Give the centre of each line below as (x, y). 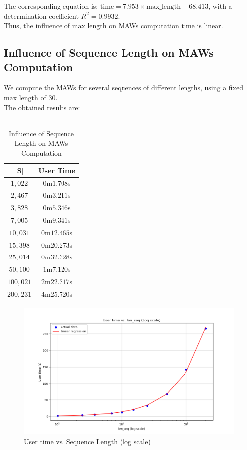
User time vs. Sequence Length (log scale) (87, 441)
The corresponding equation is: (51, 6)
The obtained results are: (42, 107)
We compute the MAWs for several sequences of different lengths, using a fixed (123, 88)
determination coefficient (41, 16)
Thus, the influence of (37, 26)
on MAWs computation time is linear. (166, 26)
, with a (220, 6)
